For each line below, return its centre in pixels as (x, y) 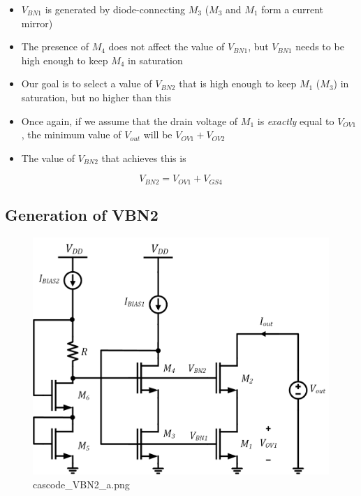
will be (158, 134)
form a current (293, 9)
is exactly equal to (296, 121)
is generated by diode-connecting (115, 9)
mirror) (37, 23)
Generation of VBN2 (82, 215)
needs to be (320, 46)
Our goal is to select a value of (87, 83)
